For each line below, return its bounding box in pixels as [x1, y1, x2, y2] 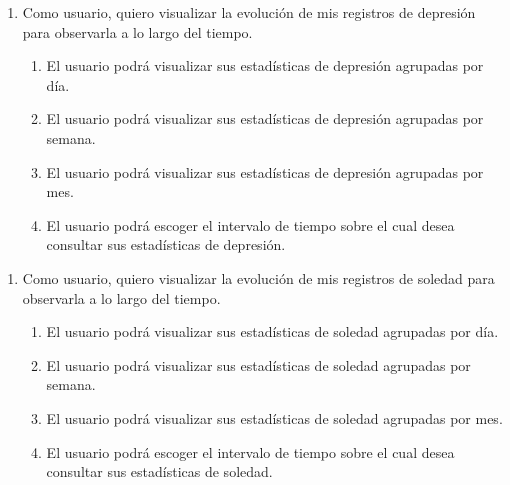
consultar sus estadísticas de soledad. [46, 461, 273, 482]
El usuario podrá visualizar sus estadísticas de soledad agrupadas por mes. [46, 407, 503, 428]
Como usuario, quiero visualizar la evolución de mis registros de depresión [22, 2, 476, 22]
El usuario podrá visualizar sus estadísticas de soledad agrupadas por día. [46, 321, 499, 342]
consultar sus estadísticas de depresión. [46, 234, 286, 255]
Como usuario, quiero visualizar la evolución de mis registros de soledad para [22, 267, 495, 288]
